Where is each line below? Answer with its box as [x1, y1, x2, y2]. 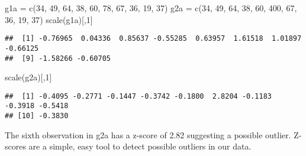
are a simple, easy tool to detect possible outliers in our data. [28, 140, 252, 152]
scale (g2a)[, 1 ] [5, 71, 52, 83]
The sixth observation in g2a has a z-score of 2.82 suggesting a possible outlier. [5, 128, 291, 141]
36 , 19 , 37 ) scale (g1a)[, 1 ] [5, 13, 93, 25]
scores [5, 140, 26, 152]
